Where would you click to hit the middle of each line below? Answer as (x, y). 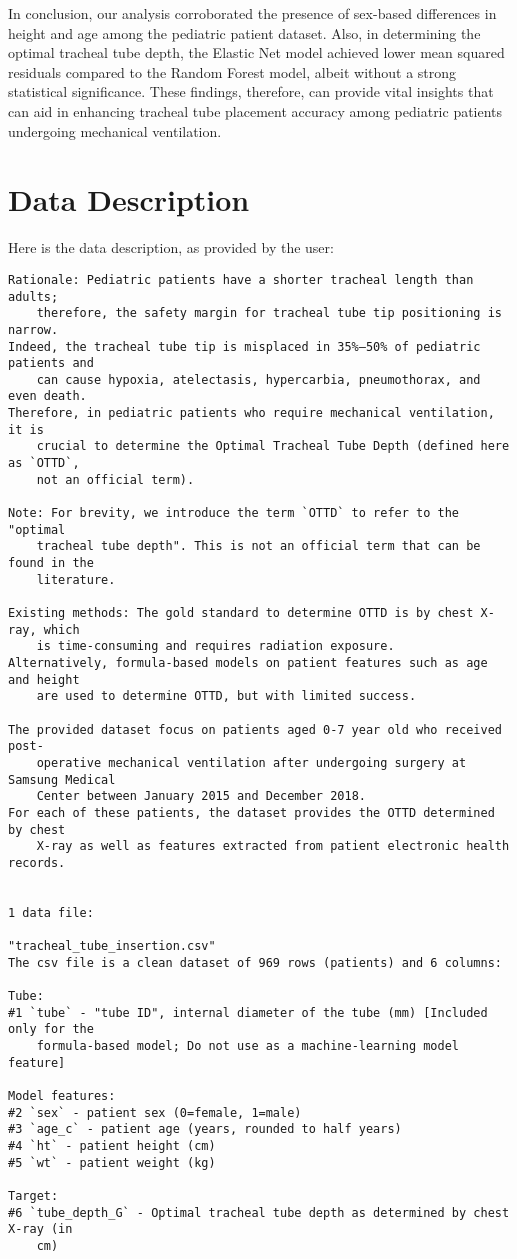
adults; (33, 296)
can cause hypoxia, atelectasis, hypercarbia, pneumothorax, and (258, 379)
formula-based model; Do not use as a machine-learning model (248, 1046)
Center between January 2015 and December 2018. (201, 796)
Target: (33, 1195)
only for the (51, 1029)
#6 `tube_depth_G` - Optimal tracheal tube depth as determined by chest (259, 1212)
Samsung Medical (62, 779)
